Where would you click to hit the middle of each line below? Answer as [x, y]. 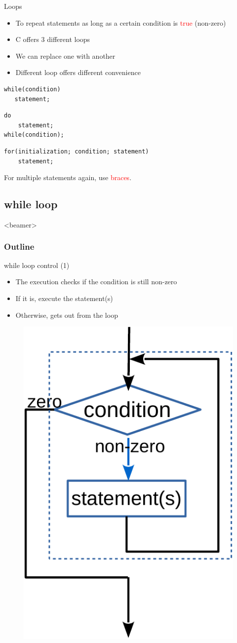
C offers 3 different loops [53, 39]
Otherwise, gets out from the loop [67, 315]
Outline [19, 246]
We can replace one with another [65, 56]
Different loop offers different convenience [78, 72]
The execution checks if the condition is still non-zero [96, 282]
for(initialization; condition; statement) [77, 151]
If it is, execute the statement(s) [64, 298]
